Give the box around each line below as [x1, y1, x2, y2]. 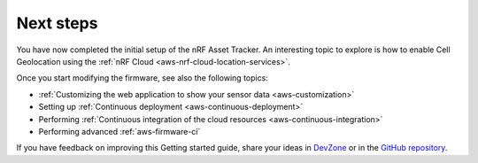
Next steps [16, 13, 98, 33]
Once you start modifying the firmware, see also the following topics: [16, 73, 269, 83]
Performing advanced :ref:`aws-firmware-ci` [38, 126, 201, 136]
